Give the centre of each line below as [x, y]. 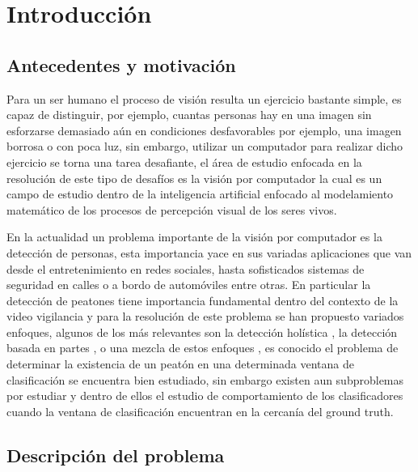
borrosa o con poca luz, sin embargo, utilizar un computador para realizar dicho [205, 146]
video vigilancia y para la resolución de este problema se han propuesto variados [205, 316]
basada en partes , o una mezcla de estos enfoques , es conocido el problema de [203, 348]
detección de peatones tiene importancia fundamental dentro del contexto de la [203, 300]
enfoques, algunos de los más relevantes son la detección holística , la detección [202, 332]
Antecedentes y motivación [121, 64]
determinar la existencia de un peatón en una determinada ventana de [180, 364]
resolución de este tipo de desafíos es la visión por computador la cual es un [194, 178]
